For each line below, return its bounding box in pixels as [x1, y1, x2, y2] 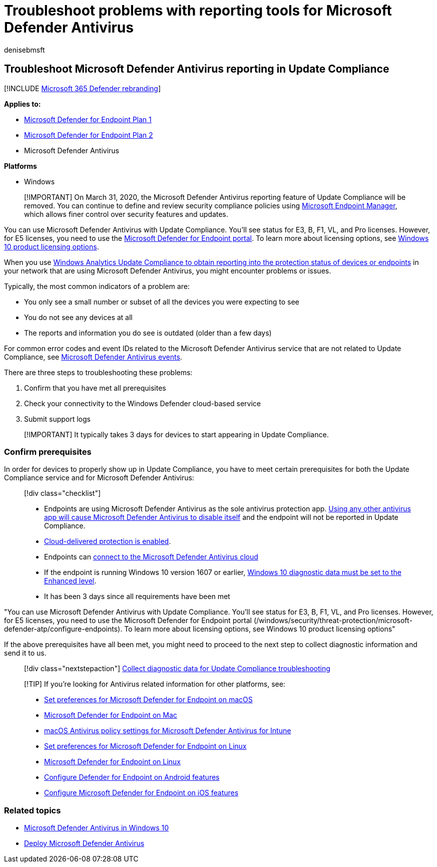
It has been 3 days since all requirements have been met [44, 592, 230, 601]
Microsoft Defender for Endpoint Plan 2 [24, 130, 153, 139]
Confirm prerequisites [4, 446, 92, 457]
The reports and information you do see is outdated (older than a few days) [24, 328, 272, 337]
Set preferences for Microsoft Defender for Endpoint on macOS [44, 695, 253, 704]
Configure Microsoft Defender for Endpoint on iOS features [44, 788, 239, 797]
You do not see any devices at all [24, 313, 133, 322]
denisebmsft [4, 45, 45, 54]
